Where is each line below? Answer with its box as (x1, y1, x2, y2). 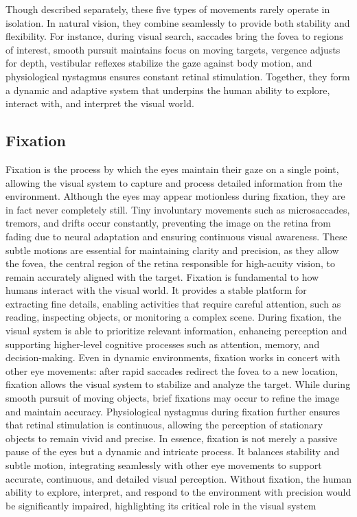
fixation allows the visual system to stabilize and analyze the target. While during (5, 377, 351, 391)
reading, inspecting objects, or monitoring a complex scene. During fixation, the (5, 310, 342, 324)
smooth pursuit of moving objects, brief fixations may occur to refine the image (5, 391, 340, 405)
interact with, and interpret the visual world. (5, 96, 194, 111)
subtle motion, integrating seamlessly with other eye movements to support (5, 458, 322, 472)
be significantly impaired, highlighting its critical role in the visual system (5, 498, 316, 512)
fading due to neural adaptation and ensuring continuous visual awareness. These (5, 229, 347, 243)
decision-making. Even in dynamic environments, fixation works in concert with (5, 350, 341, 365)
